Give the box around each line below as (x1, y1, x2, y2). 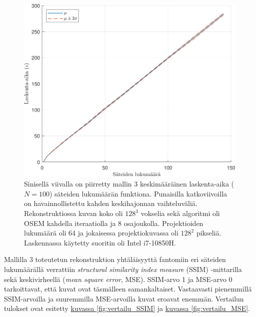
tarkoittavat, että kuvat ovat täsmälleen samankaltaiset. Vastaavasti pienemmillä (4, 283, 252, 294)
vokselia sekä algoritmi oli (140, 208, 220, 218)
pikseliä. (196, 227, 221, 238)
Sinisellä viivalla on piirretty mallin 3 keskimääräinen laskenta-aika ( (24, 178, 234, 189)
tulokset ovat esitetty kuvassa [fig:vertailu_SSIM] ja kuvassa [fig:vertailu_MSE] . (4, 303, 250, 313)
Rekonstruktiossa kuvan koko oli (24, 208, 123, 218)
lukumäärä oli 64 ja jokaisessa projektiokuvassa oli (24, 227, 178, 238)
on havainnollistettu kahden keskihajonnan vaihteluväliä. (24, 198, 197, 208)
